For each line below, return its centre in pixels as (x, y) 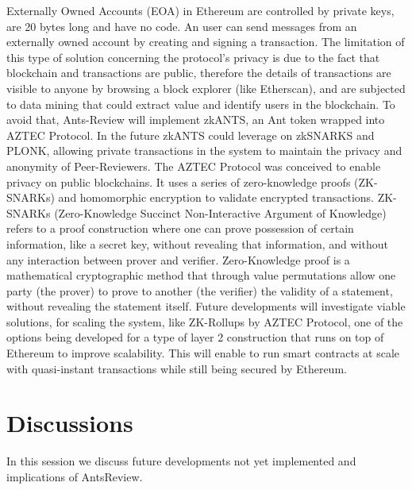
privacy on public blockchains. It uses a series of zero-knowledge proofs (179, 181)
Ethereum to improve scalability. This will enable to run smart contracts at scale (203, 353)
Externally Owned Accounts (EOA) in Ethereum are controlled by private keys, (200, 10)
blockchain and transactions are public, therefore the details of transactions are (199, 73)
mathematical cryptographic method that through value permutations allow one (201, 275)
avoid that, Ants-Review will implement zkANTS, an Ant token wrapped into (196, 120)
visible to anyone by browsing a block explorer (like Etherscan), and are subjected (206, 88)
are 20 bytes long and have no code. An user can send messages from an (182, 26)
